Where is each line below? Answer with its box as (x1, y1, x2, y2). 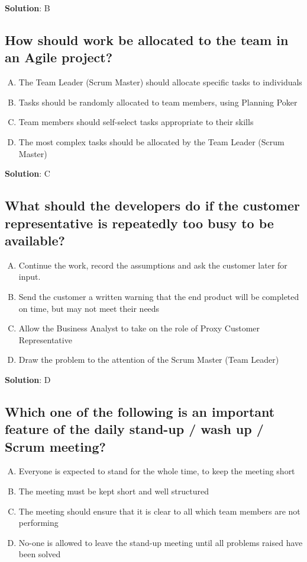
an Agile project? (5, 48, 113, 66)
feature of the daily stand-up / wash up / (5, 420, 264, 438)
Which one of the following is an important (5, 402, 275, 420)
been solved (18, 548, 61, 560)
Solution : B (5, 2, 50, 14)
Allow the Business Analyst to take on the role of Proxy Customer (18, 322, 260, 334)
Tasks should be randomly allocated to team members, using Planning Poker (18, 95, 298, 108)
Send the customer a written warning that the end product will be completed (18, 290, 299, 302)
